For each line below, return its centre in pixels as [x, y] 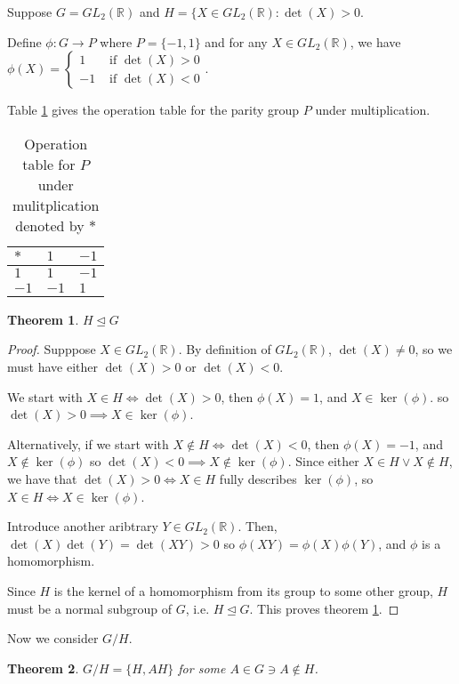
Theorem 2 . [43, 668]
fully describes [258, 478]
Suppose [30, 12]
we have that [42, 478]
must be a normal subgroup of [89, 608]
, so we [434, 349]
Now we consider [53, 638]
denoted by [50, 225]
